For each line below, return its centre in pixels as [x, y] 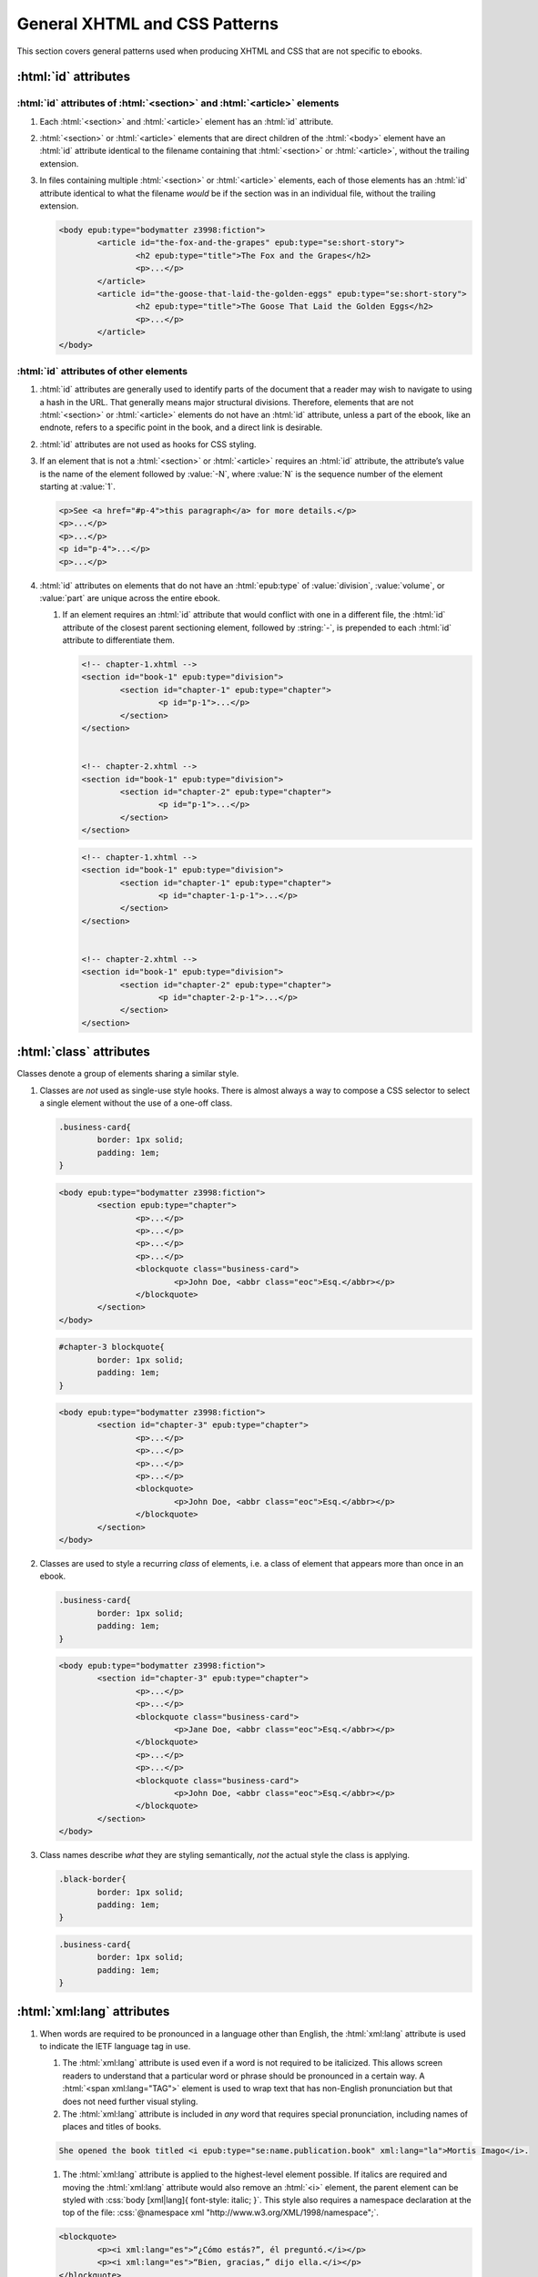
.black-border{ [92, 1879]
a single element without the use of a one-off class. [136, 1103]
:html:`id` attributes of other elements [102, 371]
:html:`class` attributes [83, 1052]
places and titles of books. [112, 2127]
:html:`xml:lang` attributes [93, 2012]
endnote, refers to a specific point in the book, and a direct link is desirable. [181, 427]
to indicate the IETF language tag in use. [115, 2046]
